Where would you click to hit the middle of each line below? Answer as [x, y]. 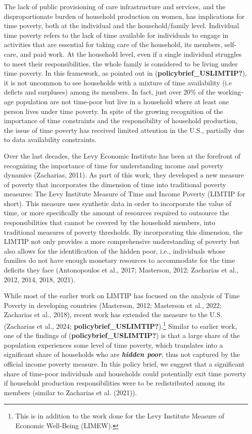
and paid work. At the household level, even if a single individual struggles [131, 54]
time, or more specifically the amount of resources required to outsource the [117, 213]
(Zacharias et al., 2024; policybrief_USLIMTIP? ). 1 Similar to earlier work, [120, 325]
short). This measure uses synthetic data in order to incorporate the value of [118, 203]
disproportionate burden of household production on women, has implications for [124, 16]
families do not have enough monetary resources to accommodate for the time [119, 260]
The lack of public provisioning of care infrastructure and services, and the [115, 6]
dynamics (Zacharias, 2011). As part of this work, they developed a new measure [124, 175]
